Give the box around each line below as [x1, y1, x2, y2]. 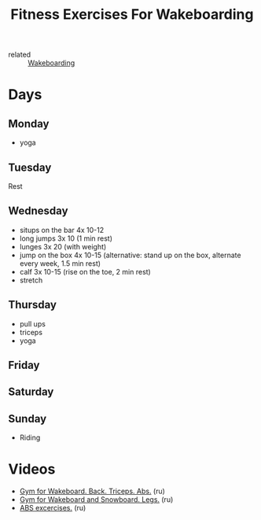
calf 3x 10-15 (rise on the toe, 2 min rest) [19, 267, 151, 276]
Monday [8, 116, 50, 131]
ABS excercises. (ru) [19, 503, 86, 513]
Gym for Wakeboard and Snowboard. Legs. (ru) [19, 495, 174, 504]
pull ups [19, 319, 46, 328]
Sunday [8, 411, 47, 426]
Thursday [8, 298, 57, 312]
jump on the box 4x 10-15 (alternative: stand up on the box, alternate [19, 250, 241, 260]
